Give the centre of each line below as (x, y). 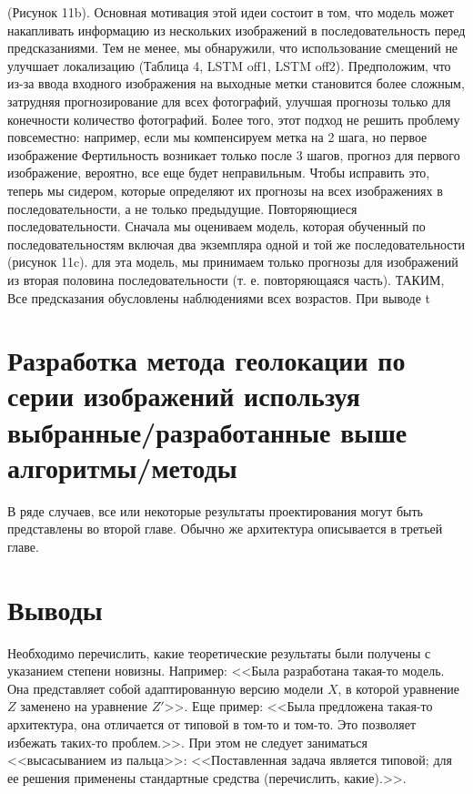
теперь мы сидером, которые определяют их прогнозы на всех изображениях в (225, 190)
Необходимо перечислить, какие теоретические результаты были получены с (219, 652)
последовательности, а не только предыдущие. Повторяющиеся (182, 208)
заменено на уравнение (84, 706)
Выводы (55, 609)
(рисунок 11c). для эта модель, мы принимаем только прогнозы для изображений (233, 262)
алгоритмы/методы (122, 467)
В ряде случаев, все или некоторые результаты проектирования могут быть (215, 510)
